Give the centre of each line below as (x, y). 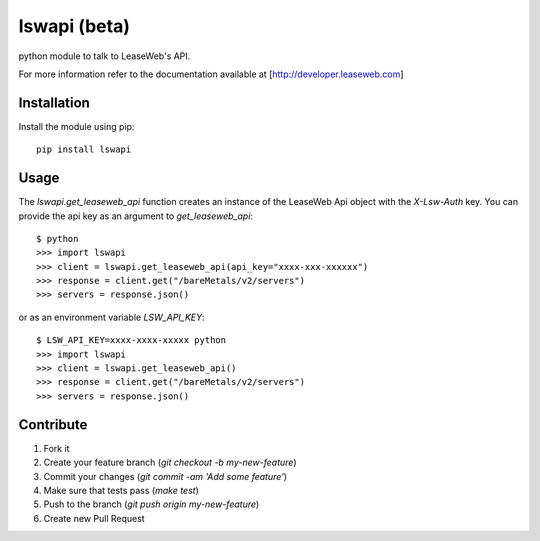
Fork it (56, 448)
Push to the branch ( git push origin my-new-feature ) (151, 504)
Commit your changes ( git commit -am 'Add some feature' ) (165, 476)
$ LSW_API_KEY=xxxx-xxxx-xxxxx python (131, 340)
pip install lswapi (84, 149)
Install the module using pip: (76, 126)
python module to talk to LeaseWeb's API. (104, 56)
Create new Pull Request (94, 518)
